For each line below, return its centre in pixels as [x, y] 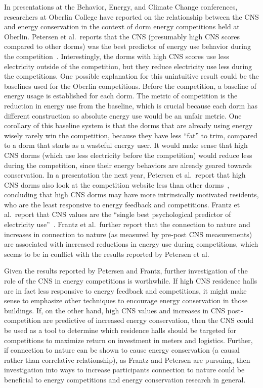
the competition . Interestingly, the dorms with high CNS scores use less [117, 56]
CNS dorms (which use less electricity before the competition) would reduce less [128, 155]
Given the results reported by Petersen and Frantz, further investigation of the [126, 271]
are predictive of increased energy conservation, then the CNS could [148, 320]
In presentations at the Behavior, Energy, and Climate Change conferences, [121, 7]
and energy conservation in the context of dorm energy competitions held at [122, 26]
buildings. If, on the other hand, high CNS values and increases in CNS [115, 310]
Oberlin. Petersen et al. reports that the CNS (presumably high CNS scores [122, 36]
